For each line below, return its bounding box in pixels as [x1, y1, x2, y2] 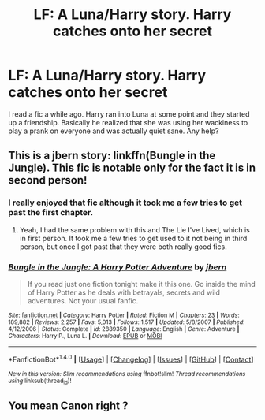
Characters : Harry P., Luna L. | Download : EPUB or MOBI [8, 332, 162, 340]
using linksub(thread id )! [8, 377, 72, 385]
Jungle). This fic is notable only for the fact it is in [8, 162, 256, 175]
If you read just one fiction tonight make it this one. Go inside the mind [27, 279, 256, 288]
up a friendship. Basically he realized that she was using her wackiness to [8, 117, 248, 127]
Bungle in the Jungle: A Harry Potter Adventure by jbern [8, 262, 227, 273]
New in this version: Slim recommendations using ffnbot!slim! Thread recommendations [8, 370, 246, 377]
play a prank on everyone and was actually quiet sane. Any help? [8, 126, 219, 136]
